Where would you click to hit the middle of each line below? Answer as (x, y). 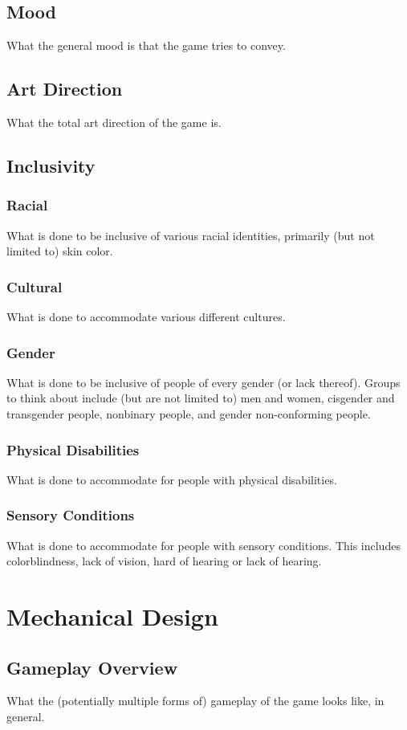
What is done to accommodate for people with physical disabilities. (172, 479)
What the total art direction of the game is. (114, 122)
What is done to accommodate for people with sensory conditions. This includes (203, 545)
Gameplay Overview (92, 667)
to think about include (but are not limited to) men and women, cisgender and (201, 398)
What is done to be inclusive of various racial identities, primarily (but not (191, 235)
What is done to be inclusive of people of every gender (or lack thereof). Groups (203, 382)
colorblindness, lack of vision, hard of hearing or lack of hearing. (164, 561)
